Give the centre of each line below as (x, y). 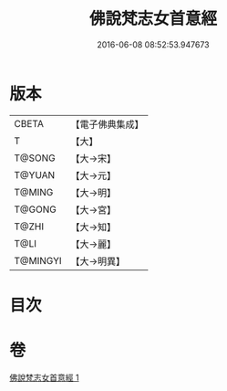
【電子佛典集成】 (107, 124)
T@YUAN (35, 174)
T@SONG (35, 158)
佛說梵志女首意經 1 (44, 377)
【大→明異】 (98, 261)
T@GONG (35, 209)
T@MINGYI (38, 260)
